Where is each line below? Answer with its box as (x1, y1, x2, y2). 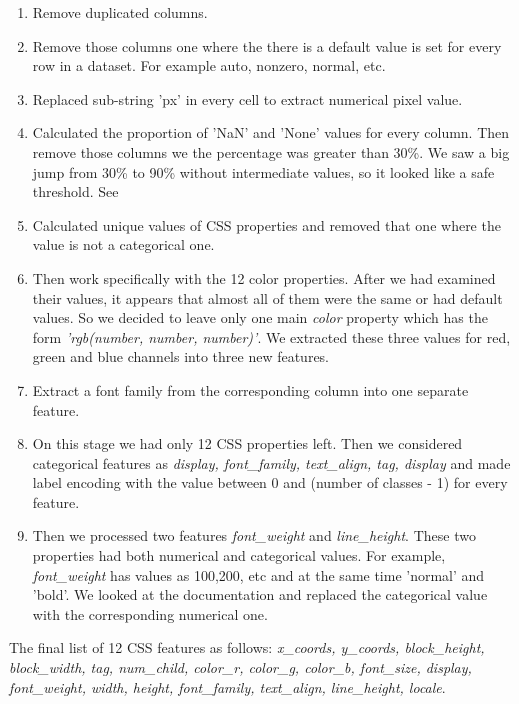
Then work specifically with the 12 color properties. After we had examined (32, 267, 496, 288)
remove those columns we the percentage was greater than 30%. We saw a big (32, 141, 510, 162)
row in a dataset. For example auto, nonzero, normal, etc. (32, 55, 386, 76)
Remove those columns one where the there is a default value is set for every (32, 35, 502, 56)
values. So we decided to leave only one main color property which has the (32, 307, 488, 328)
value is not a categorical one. (32, 234, 215, 255)
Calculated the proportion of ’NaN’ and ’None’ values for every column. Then (32, 122, 510, 143)
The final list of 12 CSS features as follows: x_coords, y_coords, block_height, (9, 637, 485, 658)
